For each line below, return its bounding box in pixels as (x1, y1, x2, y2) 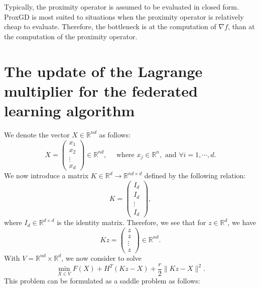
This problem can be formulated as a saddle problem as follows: (4, 275, 200, 286)
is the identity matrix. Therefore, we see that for (57, 217, 206, 228)
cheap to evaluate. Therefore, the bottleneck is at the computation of (4, 21, 216, 32)
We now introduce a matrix (4, 170, 89, 181)
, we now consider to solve (61, 252, 142, 263)
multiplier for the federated (4, 80, 198, 101)
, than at (228, 21, 255, 32)
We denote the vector (4, 129, 70, 139)
